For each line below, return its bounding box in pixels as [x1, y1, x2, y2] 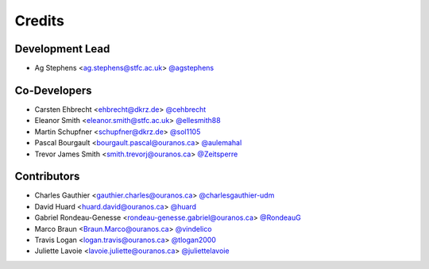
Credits [14, 12, 65, 29]
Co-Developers [14, 83, 92, 97]
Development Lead [14, 42, 110, 56]
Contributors [14, 170, 80, 183]
